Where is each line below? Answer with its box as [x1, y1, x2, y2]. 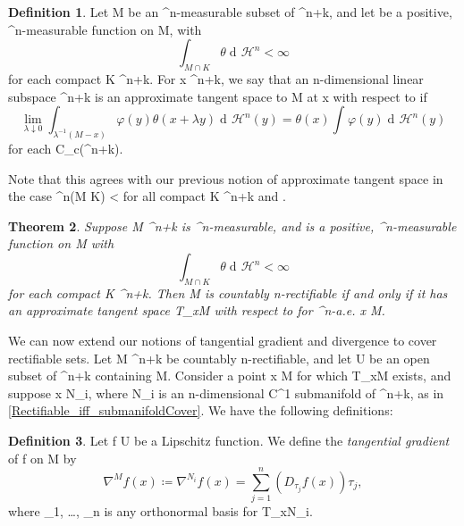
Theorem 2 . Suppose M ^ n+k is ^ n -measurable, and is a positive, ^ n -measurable [8, 216, 457, 235]
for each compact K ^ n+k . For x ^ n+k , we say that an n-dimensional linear [8, 69, 424, 88]
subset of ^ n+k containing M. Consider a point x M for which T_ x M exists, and [8, 366, 451, 385]
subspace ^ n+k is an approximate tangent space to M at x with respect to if [8, 87, 427, 105]
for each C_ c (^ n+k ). [8, 139, 123, 158]
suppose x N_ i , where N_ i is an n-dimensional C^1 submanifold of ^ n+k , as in [8, 383, 444, 402]
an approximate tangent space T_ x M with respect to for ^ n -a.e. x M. [8, 301, 385, 320]
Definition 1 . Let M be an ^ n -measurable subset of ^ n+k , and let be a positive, [8, 3, 452, 21]
